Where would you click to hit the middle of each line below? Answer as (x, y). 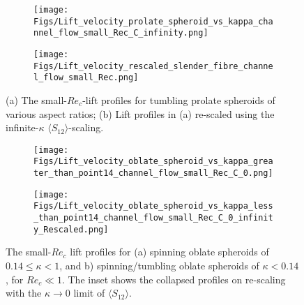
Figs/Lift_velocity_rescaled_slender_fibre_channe (153, 66)
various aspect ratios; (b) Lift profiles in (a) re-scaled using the (140, 113)
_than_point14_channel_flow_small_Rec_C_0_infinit (153, 218)
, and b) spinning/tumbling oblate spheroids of (159, 265)
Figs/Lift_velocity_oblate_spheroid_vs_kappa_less (153, 206)
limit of (89, 293)
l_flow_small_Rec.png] (86, 78)
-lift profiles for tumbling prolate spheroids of (179, 99)
